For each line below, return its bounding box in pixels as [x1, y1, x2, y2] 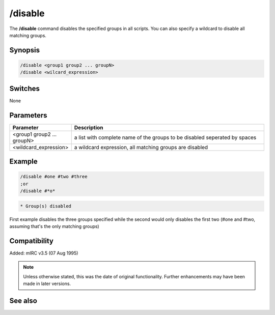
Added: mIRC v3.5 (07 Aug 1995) [9, 250, 78, 256]
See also [9, 296, 38, 305]
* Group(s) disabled [20, 203, 71, 209]
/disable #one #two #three [20, 174, 88, 180]
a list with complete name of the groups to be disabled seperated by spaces [74, 134, 257, 141]
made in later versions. [23, 280, 71, 287]
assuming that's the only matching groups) [9, 223, 99, 230]
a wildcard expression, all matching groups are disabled [74, 144, 208, 151]
